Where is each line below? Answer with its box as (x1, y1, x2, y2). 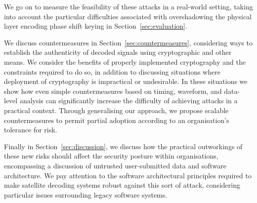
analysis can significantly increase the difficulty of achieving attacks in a (19, 95, 238, 106)
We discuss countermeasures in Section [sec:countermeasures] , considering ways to (4, 37, 253, 47)
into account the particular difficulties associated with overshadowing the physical (4, 11, 252, 21)
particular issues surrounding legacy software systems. (4, 189, 168, 200)
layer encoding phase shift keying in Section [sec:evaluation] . (4, 21, 187, 31)
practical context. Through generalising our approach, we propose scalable (4, 105, 229, 115)
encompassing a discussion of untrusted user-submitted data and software (4, 160, 226, 170)
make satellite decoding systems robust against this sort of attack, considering (4, 180, 240, 190)
